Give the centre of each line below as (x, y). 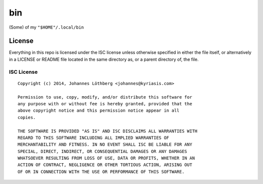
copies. (27, 117)
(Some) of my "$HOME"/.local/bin (47, 27)
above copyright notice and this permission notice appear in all (99, 111)
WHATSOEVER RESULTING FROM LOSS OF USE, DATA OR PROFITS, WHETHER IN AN (106, 158)
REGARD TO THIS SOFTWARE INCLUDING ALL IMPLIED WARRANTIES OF (94, 138)
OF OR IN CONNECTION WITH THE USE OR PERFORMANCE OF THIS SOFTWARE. (101, 172)
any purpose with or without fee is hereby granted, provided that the (105, 104)
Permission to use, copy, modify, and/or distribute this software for (105, 97)
